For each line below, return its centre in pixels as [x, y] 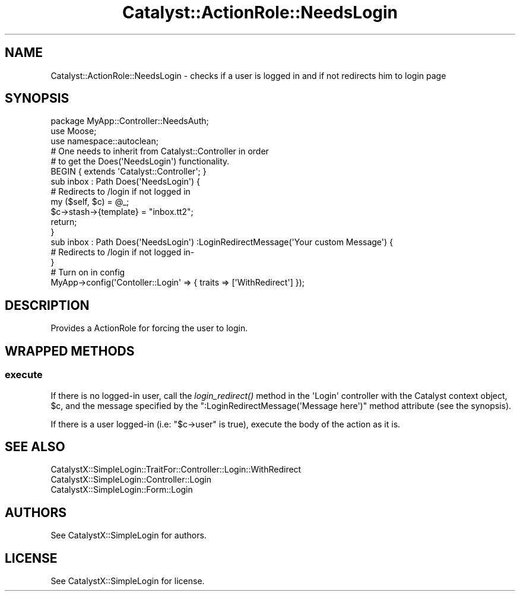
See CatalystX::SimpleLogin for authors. [129, 535]
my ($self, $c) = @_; [90, 202]
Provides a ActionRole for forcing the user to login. [149, 328]
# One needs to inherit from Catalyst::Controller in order [160, 151]
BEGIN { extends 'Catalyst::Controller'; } [129, 172]
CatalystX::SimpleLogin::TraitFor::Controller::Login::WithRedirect [176, 470]
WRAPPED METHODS [70, 351]
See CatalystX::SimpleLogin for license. [128, 581]
